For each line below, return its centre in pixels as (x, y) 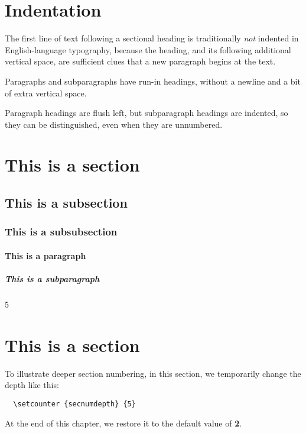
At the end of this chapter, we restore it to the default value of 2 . (123, 423)
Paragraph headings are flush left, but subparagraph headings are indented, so (147, 113)
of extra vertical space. (46, 93)
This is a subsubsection (61, 232)
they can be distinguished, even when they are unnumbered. (114, 124)
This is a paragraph (45, 255)
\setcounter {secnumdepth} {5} (74, 404)
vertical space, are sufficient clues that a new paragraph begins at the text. (140, 61)
